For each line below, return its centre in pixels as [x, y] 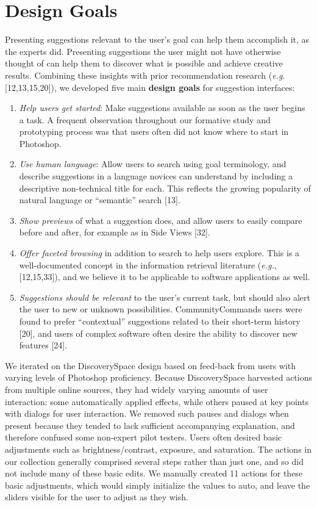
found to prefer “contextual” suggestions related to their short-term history [160, 321]
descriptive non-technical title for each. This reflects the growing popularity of [165, 188]
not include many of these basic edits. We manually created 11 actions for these [154, 473]
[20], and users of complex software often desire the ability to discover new [158, 333]
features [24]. [43, 345]
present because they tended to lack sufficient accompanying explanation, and [150, 425]
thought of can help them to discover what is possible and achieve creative [144, 63]
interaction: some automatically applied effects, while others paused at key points [157, 401]
